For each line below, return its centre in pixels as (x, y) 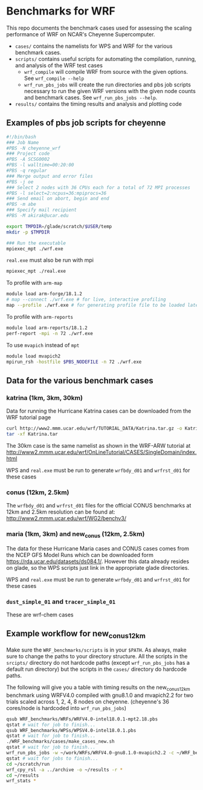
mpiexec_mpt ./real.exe (36, 271)
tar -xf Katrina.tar (32, 434)
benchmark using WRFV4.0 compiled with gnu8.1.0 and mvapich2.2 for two (100, 695)
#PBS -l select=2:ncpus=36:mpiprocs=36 (56, 193)
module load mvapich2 (34, 356)
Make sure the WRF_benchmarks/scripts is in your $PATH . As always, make (96, 650)
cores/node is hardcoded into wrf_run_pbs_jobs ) (66, 708)
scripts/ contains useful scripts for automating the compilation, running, (105, 59)
